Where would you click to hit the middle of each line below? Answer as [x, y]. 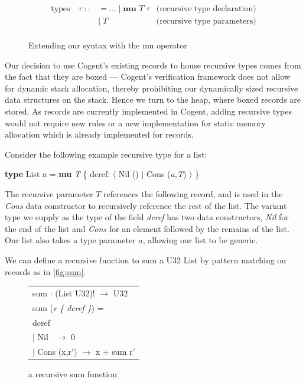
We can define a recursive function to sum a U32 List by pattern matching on [146, 260]
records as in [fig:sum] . [45, 271]
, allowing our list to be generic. [200, 240]
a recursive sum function [73, 374]
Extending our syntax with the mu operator [108, 45]
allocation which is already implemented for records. [99, 134]
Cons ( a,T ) [166, 174]
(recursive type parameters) [206, 22]
